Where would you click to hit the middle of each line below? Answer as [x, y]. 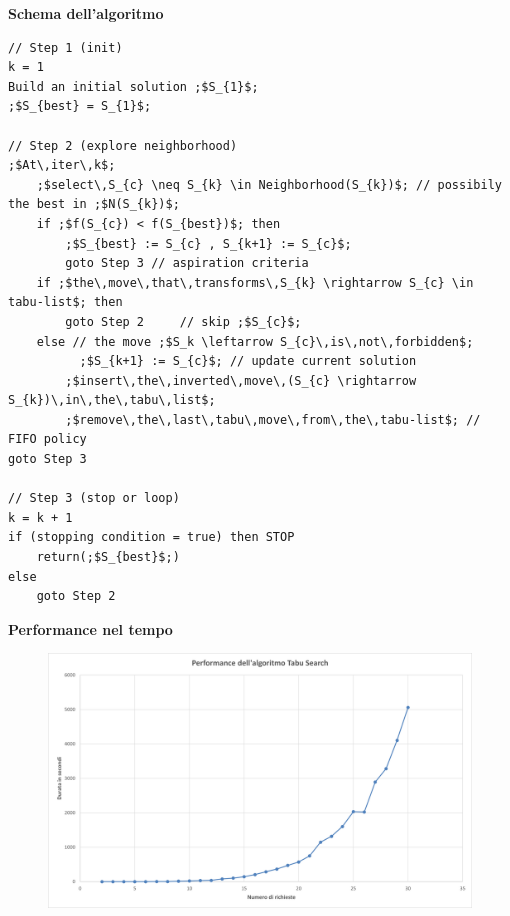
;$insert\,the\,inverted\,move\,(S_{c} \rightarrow [241, 380]
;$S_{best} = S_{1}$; [80, 106]
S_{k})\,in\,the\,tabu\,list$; [112, 400]
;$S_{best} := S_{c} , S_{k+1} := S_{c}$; [208, 243]
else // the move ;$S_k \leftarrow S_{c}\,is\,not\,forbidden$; [255, 341]
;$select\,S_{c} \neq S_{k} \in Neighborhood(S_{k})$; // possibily [269, 184]
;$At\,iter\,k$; [62, 165]
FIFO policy [47, 439]
